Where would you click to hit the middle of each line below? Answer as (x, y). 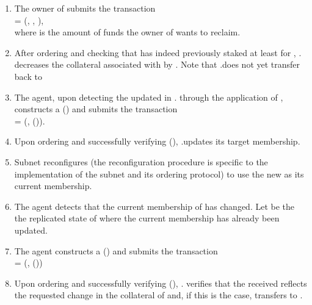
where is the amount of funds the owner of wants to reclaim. (127, 32)
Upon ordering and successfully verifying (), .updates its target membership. (157, 141)
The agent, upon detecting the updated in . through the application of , (149, 97)
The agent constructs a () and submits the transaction (116, 250)
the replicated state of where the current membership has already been (147, 218)
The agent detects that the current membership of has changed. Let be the (154, 206)
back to (28, 76)
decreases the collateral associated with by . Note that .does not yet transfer (157, 64)
